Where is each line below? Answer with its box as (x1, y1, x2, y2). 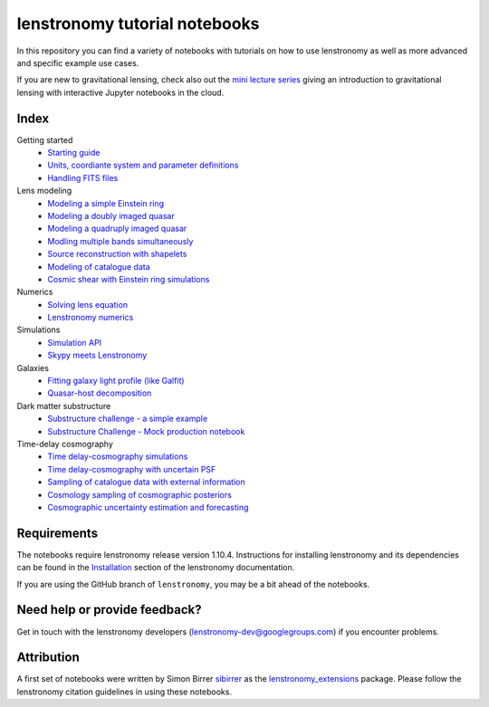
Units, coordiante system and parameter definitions (47, 159, 239, 171)
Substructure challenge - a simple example (47, 413, 208, 425)
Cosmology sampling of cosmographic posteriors (47, 489, 233, 500)
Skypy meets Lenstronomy (47, 349, 148, 361)
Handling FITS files (47, 172, 119, 183)
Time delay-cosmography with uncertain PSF (47, 463, 216, 474)
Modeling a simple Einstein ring (47, 197, 165, 208)
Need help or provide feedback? (16, 602, 202, 617)
